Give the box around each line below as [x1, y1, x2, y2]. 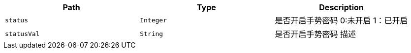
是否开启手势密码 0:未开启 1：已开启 [275, 16, 408, 25]
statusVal [5, 30, 40, 37]
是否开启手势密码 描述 [275, 29, 356, 39]
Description [319, 2, 364, 12]
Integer [140, 16, 167, 24]
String [140, 30, 163, 37]
